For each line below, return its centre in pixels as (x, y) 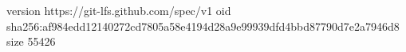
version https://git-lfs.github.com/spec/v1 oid (119, 10)
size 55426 (31, 41)
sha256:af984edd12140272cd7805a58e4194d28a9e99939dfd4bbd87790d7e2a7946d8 (203, 26)
